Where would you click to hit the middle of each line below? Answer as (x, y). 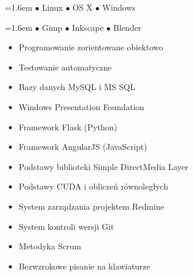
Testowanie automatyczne (65, 67)
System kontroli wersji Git (66, 226)
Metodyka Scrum (50, 246)
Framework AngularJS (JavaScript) (83, 147)
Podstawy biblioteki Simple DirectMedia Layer (103, 166)
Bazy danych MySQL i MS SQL (77, 87)
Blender (127, 27)
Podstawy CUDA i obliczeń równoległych (93, 186)
